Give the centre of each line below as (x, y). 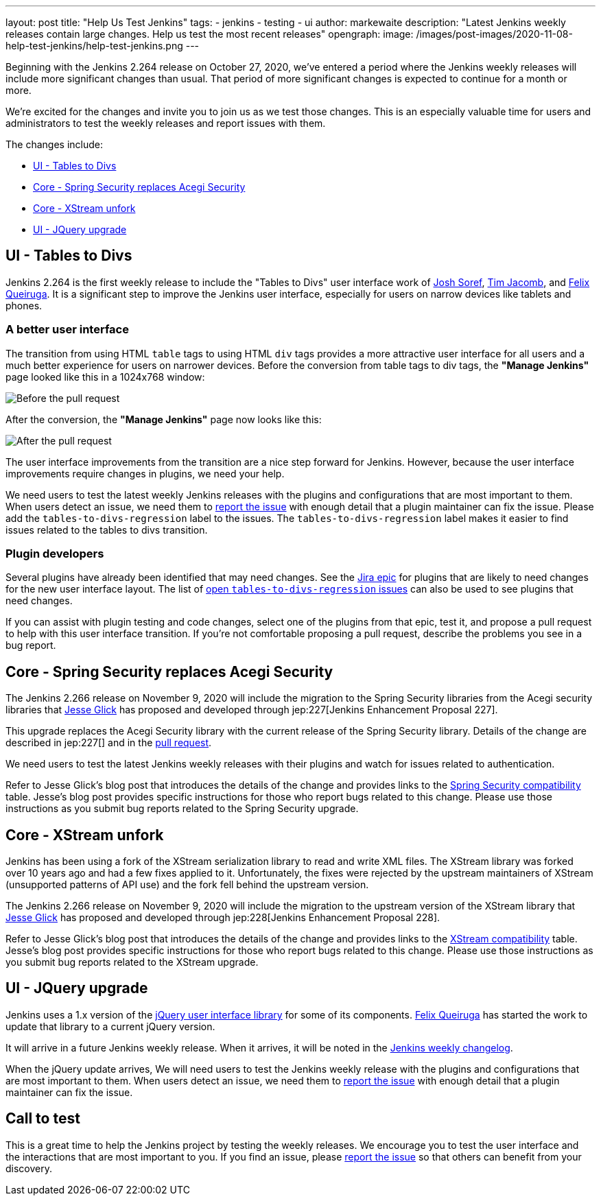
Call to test (43, 1119)
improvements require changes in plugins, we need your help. (145, 473)
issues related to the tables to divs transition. (107, 530)
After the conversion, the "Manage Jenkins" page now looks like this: (164, 419)
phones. (24, 305)
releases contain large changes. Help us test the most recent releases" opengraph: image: (210, 34)
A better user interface (67, 330)
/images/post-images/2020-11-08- (494, 34)
